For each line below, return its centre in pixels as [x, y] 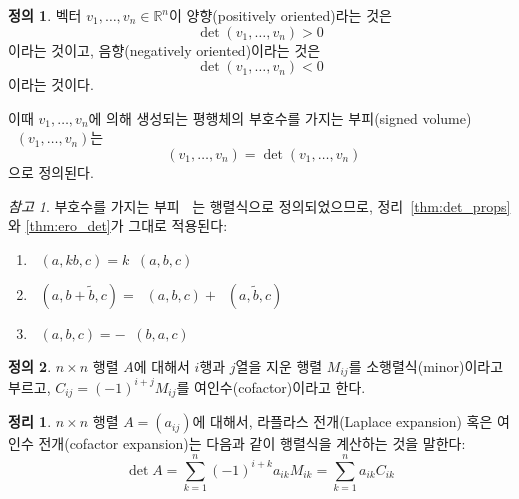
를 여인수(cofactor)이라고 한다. [271, 386]
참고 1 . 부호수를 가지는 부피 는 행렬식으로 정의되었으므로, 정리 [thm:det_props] [259, 205]
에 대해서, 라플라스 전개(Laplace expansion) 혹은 [342, 421]
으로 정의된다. [51, 171]
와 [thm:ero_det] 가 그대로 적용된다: [118, 225]
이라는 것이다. [51, 84]
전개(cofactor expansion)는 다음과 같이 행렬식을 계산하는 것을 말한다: [252, 443]
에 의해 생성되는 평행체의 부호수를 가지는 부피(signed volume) [280, 117]
